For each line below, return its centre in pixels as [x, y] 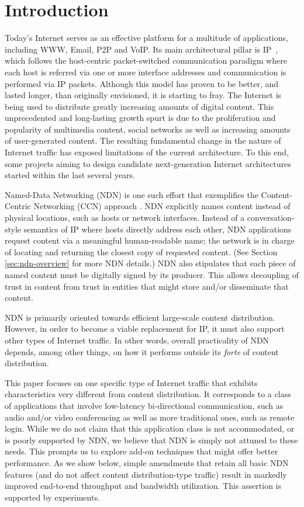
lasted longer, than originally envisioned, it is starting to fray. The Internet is [143, 95]
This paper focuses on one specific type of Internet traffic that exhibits [131, 382]
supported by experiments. [52, 497]
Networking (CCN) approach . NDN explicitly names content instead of [162, 206]
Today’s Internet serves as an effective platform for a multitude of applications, [146, 38]
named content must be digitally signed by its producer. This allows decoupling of [152, 275]
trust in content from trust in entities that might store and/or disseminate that [147, 286]
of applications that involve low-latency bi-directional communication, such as [144, 405]
